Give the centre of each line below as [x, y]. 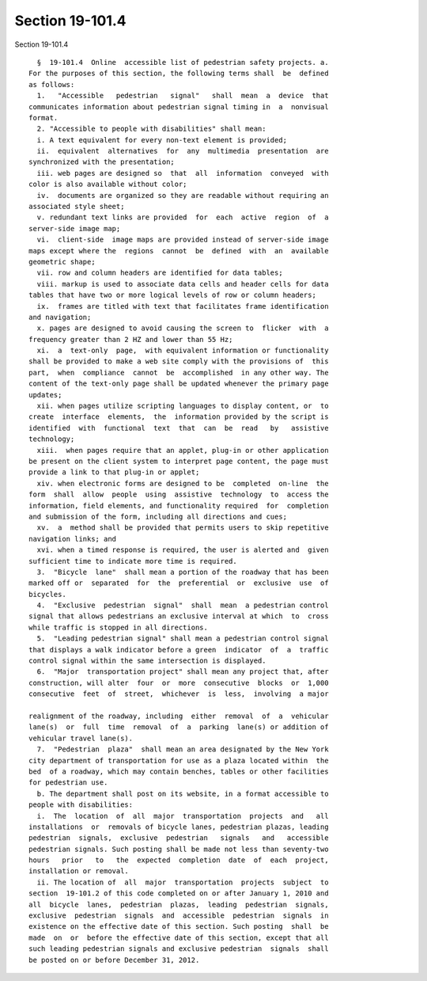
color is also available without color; [108, 184]
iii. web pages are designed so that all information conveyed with [183, 173]
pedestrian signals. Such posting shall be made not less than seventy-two [179, 849]
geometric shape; [62, 262]
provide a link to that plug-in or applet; [114, 472]
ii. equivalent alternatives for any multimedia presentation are [183, 151]
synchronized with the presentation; [102, 162]
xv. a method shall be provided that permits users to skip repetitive [183, 528]
